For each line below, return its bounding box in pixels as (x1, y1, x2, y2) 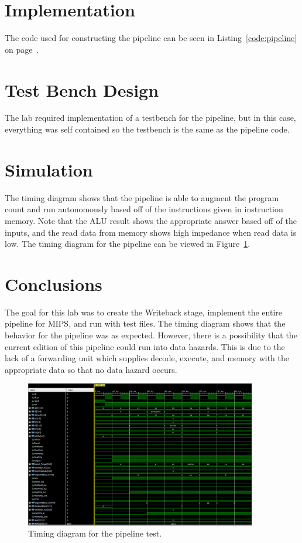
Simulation (5, 157, 93, 181)
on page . (5, 43, 39, 55)
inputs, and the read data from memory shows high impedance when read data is (5, 226, 297, 238)
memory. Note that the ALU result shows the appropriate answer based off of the (5, 214, 297, 226)
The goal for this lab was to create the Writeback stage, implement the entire (5, 306, 282, 318)
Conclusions (5, 271, 102, 296)
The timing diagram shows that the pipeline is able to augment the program (5, 191, 279, 203)
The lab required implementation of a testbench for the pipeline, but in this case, (5, 111, 296, 124)
